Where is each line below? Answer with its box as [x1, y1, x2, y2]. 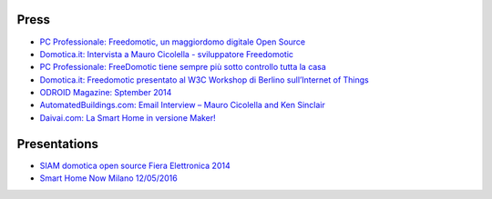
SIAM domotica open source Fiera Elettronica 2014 [39, 160, 231, 171]
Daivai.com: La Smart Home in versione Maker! [39, 112, 216, 123]
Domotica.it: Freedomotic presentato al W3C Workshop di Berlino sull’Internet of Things [39, 74, 369, 85]
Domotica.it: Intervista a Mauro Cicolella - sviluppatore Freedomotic [39, 48, 294, 59]
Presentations [16, 136, 99, 152]
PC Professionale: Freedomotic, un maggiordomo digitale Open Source [39, 36, 306, 47]
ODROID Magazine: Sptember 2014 [39, 87, 172, 98]
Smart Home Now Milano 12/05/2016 [39, 173, 178, 184]
